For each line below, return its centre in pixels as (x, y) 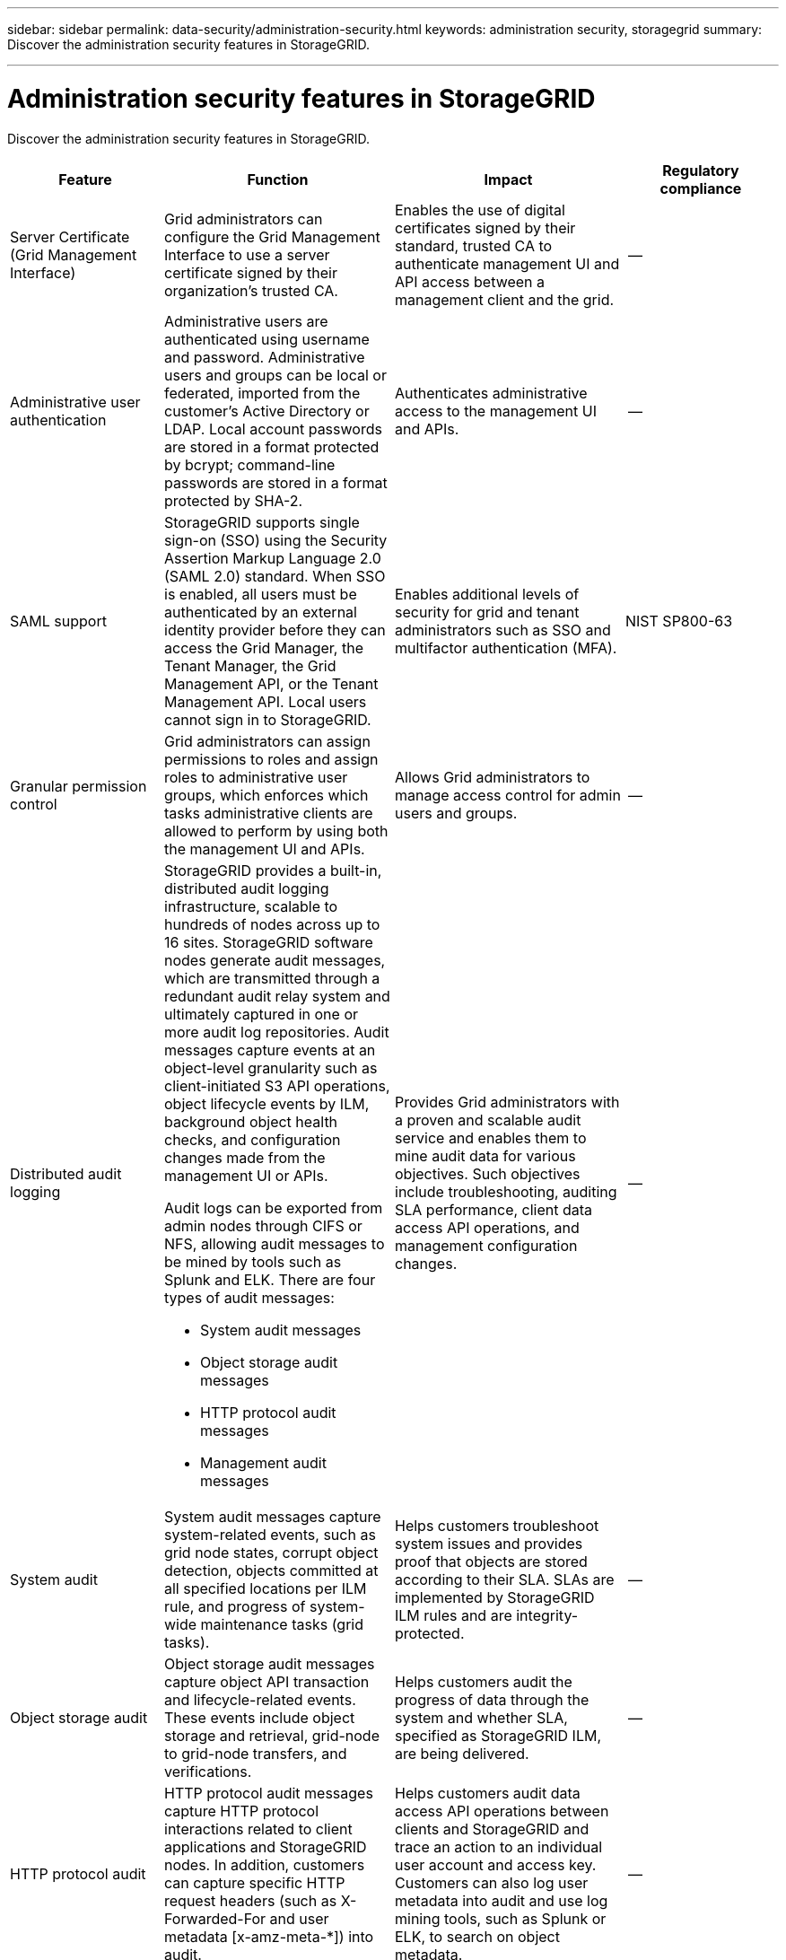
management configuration (486, 1245)
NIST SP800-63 (679, 621)
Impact (508, 179)
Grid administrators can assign (267, 741)
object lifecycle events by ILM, (267, 1103)
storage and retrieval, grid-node (272, 1735)
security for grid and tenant (487, 612)
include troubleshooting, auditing (506, 1191)
